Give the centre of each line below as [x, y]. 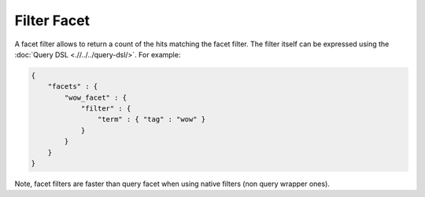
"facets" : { [73, 87]
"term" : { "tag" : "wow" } [152, 119]
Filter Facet [52, 20]
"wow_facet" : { [96, 97]
